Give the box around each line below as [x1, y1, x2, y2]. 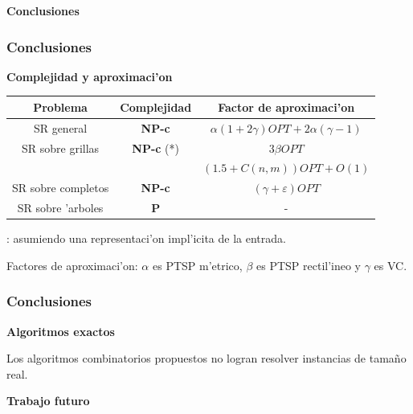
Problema [33, 98, 88, 115]
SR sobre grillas [22, 139, 100, 156]
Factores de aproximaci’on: [6, 256, 138, 273]
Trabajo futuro [6, 392, 90, 409]
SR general [33, 119, 88, 136]
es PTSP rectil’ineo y [256, 256, 362, 273]
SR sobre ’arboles [17, 199, 104, 216]
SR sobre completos [12, 179, 109, 196]
